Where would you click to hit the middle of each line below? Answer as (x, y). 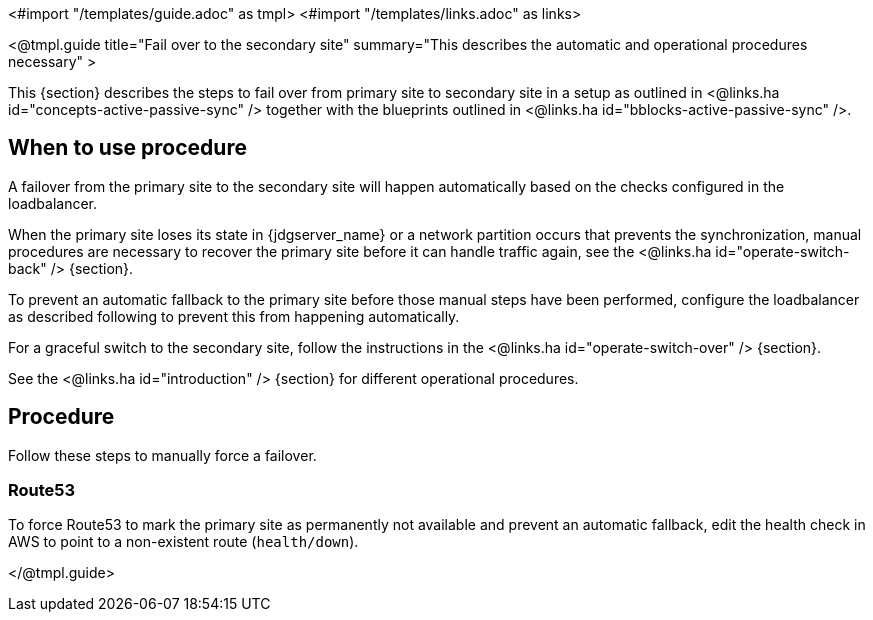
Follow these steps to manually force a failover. (162, 455)
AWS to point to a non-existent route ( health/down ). (183, 542)
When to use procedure (127, 148)
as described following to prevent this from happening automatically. (234, 316)
